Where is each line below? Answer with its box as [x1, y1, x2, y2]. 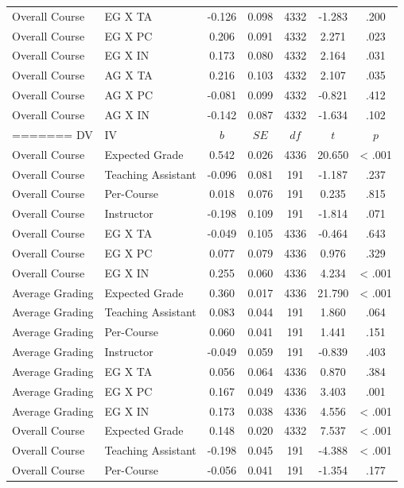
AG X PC [104, 87, 153, 103]
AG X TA [104, 67, 153, 83]
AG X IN [104, 106, 150, 122]
